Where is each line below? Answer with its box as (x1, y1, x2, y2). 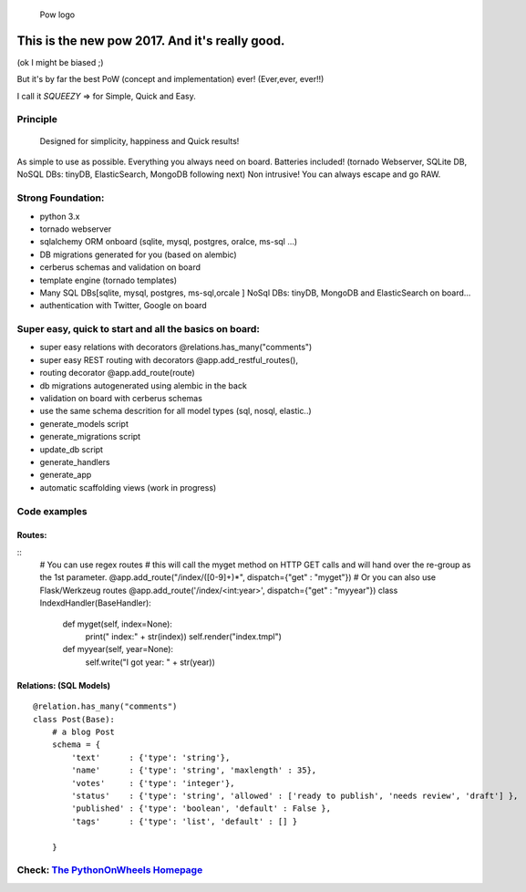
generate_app (39, 470, 92, 481)
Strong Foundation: (16, 192, 105, 204)
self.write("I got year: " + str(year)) (85, 657, 216, 668)
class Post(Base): (33, 714, 116, 724)
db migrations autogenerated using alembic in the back (39, 379, 248, 391)
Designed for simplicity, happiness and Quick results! (39, 135, 240, 146)
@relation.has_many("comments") (33, 701, 178, 711)
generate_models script (39, 418, 129, 429)
